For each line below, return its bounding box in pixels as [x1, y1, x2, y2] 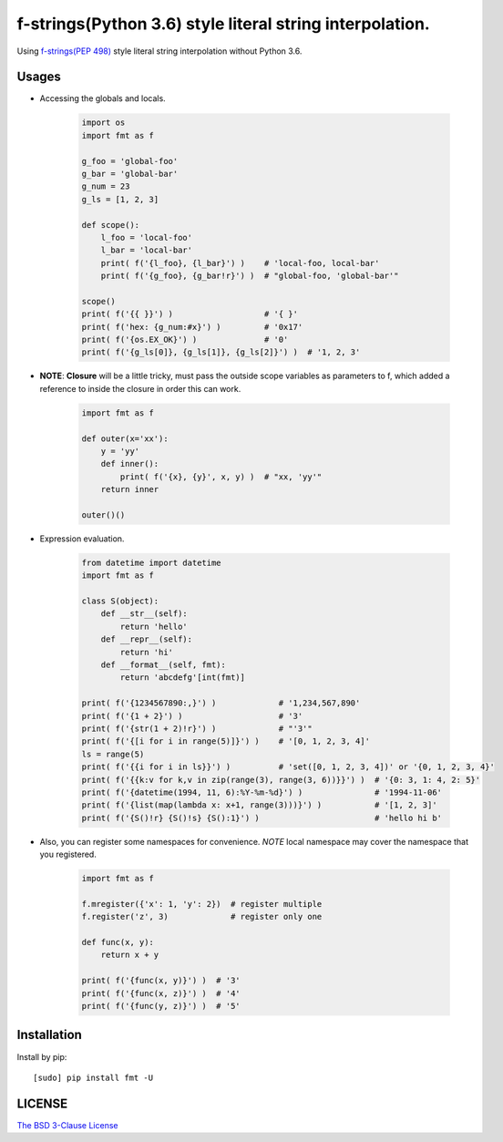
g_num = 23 [81, 181, 130, 191]
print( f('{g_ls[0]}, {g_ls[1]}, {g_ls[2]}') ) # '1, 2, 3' [81, 347, 361, 357]
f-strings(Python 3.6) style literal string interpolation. [16, 14, 430, 34]
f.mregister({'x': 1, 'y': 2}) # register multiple [81, 899, 323, 909]
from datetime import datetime [81, 557, 222, 568]
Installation [16, 1027, 82, 1043]
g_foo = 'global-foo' [81, 156, 179, 166]
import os [81, 118, 126, 128]
